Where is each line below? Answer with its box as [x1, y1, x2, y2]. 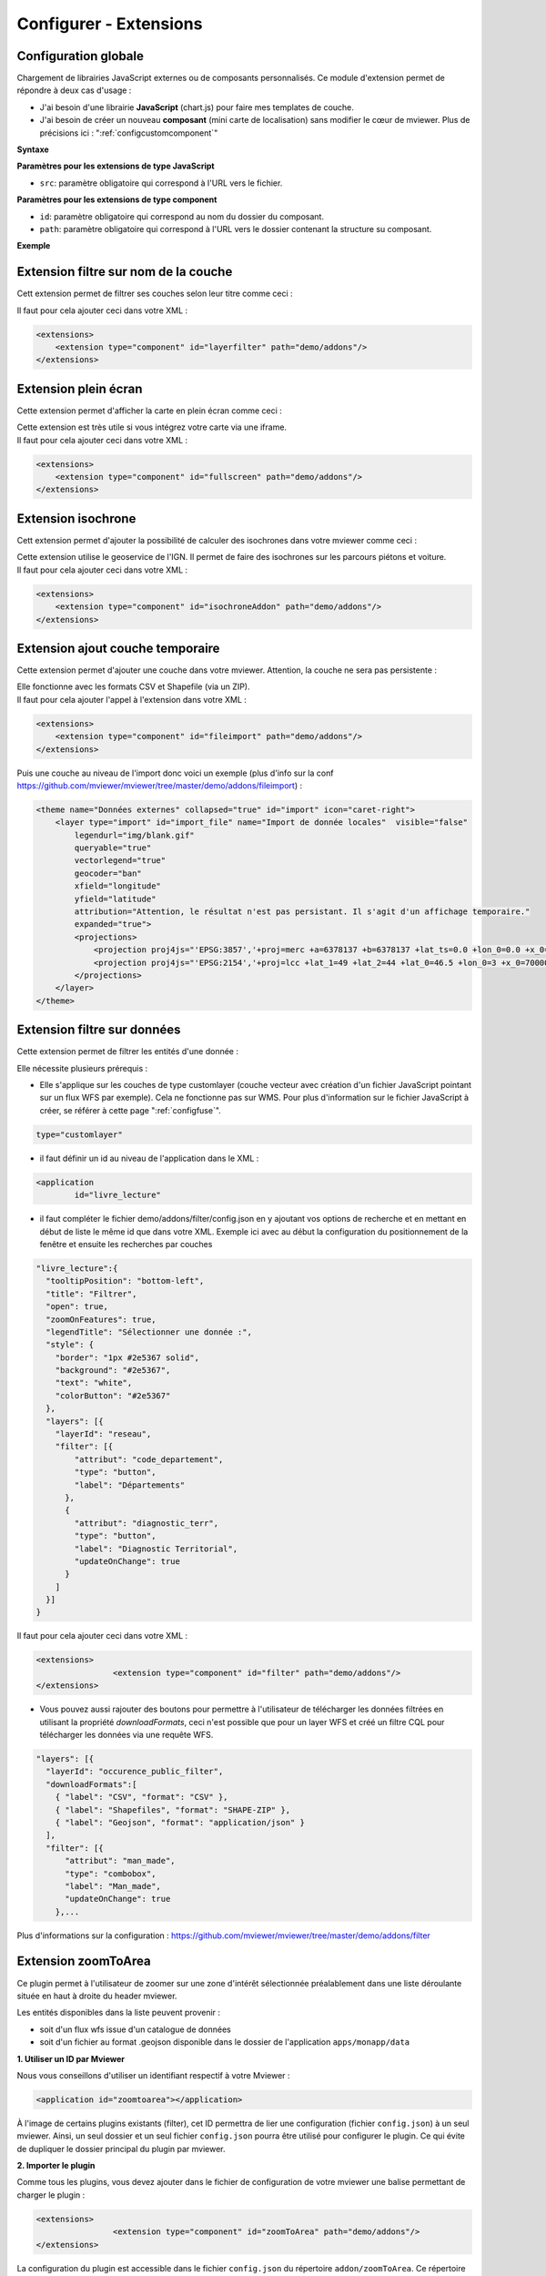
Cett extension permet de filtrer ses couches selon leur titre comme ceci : [16, 288, 293, 300]
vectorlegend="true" [74, 856, 167, 866]
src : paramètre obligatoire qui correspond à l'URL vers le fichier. [39, 178, 283, 188]
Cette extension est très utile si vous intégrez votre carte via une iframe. [16, 422, 287, 432]
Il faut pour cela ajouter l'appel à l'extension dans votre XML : [16, 694, 248, 705]
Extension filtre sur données [16, 1022, 181, 1038]
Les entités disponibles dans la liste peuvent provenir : [16, 2007, 221, 2018]
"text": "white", [55, 1377, 133, 1388]
